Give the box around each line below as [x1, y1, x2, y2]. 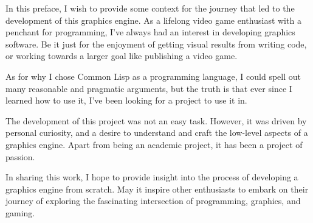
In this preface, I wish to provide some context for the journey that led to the [5, 2, 295, 14]
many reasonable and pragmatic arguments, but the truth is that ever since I [5, 82, 292, 94]
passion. [5, 150, 35, 163]
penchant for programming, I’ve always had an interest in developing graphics [5, 26, 295, 38]
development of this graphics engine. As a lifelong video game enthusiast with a [5, 13, 301, 26]
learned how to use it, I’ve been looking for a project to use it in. [5, 94, 247, 107]
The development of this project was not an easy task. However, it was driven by [5, 114, 307, 127]
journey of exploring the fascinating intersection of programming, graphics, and [5, 194, 301, 207]
